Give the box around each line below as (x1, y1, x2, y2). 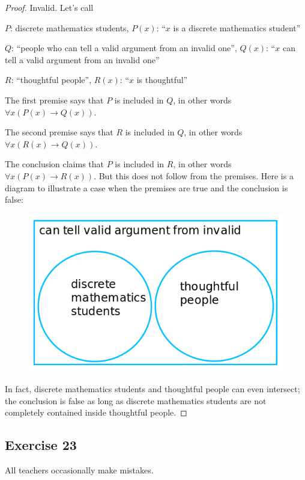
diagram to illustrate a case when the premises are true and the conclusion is (5, 181, 288, 194)
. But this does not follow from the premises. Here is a (94, 169, 294, 182)
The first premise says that (5, 93, 104, 106)
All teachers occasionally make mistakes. (5, 463, 154, 476)
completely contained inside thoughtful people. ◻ (5, 406, 187, 419)
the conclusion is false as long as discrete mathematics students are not (5, 394, 267, 407)
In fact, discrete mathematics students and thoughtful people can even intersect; (5, 382, 300, 395)
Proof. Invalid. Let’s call (5, 1, 94, 13)
